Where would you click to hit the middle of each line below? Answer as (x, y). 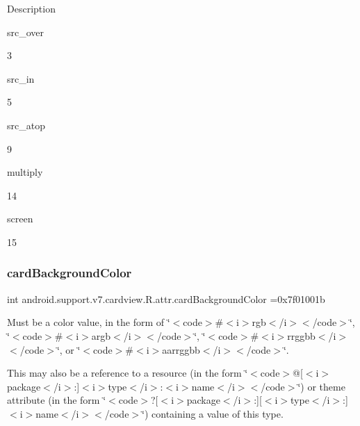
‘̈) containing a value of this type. (213, 413)
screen (20, 219)
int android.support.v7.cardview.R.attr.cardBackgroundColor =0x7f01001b (166, 298)
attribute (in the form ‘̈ (57, 400)
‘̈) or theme (321, 386)
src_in (21, 78)
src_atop (26, 125)
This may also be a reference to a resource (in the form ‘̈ (128, 373)
